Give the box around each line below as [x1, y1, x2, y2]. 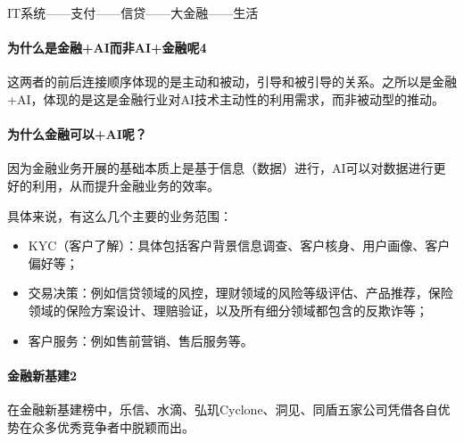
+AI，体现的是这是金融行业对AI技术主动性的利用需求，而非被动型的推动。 [7, 89, 444, 108]
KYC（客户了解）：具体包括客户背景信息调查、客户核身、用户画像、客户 [28, 236, 451, 255]
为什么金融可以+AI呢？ [7, 125, 147, 143]
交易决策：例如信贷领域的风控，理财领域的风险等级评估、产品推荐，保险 [28, 283, 453, 302]
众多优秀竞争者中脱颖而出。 [31, 417, 195, 436]
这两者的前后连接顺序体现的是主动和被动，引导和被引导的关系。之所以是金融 [7, 72, 457, 91]
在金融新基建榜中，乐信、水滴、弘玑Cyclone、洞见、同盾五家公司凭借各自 [7, 399, 438, 418]
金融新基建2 [7, 365, 78, 384]
